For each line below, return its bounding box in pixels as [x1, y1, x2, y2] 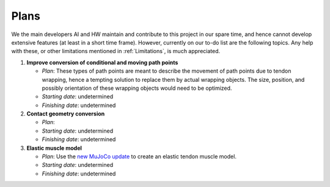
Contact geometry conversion [26, 110, 105, 117]
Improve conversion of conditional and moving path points [26, 59, 178, 66]
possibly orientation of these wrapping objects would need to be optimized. [42, 84, 232, 92]
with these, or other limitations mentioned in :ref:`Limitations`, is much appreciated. [11, 48, 221, 55]
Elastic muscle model [26, 144, 82, 152]
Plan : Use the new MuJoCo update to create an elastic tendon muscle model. [42, 153, 237, 160]
